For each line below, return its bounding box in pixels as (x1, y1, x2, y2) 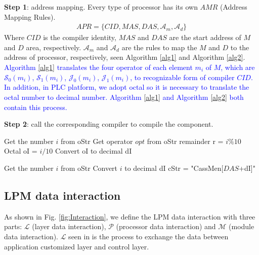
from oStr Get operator (60, 135, 133, 146)
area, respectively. (26, 42, 81, 52)
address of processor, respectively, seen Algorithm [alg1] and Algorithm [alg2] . (4, 52, 245, 62)
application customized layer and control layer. (4, 241, 149, 251)
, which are (221, 62, 255, 72)
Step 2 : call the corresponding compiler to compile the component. (4, 119, 213, 129)
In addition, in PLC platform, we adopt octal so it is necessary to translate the (4, 82, 249, 92)
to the (230, 42, 249, 52)
